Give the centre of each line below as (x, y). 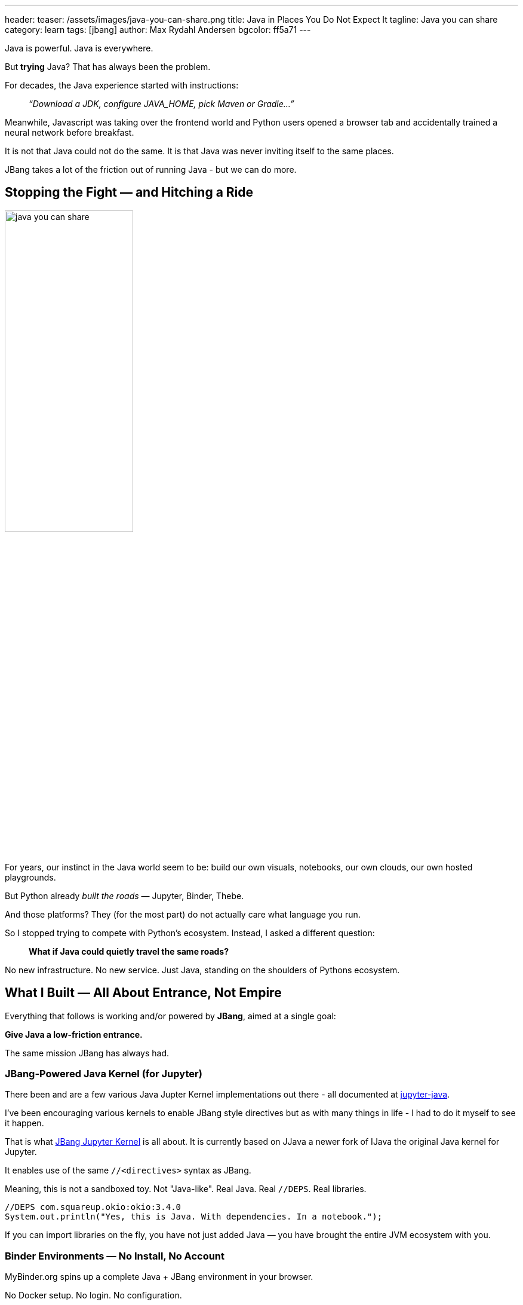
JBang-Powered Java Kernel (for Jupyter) (104, 1074)
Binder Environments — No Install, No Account (115, 1256)
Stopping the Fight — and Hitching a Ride (129, 192)
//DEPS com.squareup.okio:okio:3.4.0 (93, 1207)
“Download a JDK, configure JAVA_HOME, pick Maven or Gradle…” (161, 104)
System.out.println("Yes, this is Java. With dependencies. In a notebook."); (194, 1217)
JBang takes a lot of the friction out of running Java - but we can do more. (151, 169)
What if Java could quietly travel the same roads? (129, 951)
